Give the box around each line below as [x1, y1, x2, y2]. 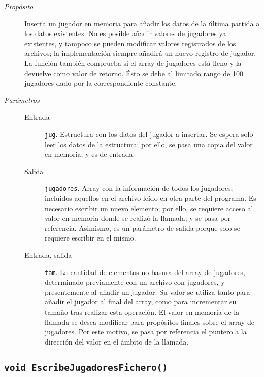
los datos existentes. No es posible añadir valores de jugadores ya [24, 28, 226, 39]
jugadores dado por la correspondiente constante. [24, 78, 177, 88]
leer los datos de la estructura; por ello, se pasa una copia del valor [45, 139, 253, 149]
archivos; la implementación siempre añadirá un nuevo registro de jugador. [24, 48, 256, 58]
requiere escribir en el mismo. [45, 232, 136, 243]
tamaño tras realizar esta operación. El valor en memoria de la [45, 306, 240, 317]
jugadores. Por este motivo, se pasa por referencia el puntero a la [45, 326, 247, 337]
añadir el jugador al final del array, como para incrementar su [45, 296, 237, 307]
